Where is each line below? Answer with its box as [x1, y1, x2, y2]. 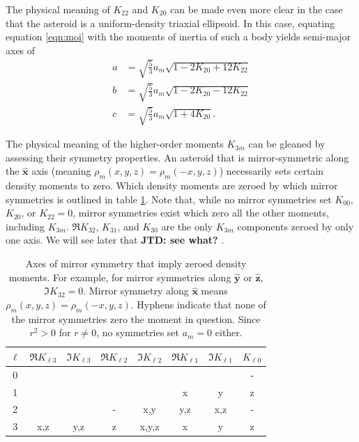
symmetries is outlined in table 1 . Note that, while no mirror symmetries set [6, 191, 332, 206]
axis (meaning [31, 164, 91, 178]
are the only [161, 219, 213, 233]
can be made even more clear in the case [169, 2, 343, 16]
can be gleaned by [248, 136, 326, 151]
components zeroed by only [237, 219, 354, 233]
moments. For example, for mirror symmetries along [8, 269, 231, 284]
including [6, 219, 45, 233]
